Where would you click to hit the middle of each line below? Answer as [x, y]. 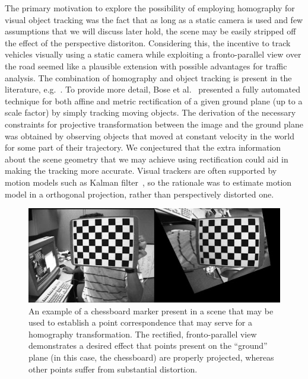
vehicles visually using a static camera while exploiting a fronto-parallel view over [153, 54]
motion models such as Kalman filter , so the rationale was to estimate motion [148, 182]
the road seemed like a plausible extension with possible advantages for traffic [146, 66]
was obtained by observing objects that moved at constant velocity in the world [150, 136]
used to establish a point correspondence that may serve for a [140, 322]
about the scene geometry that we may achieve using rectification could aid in [147, 159]
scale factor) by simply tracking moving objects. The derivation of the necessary [150, 112]
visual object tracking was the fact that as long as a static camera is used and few [154, 19]
